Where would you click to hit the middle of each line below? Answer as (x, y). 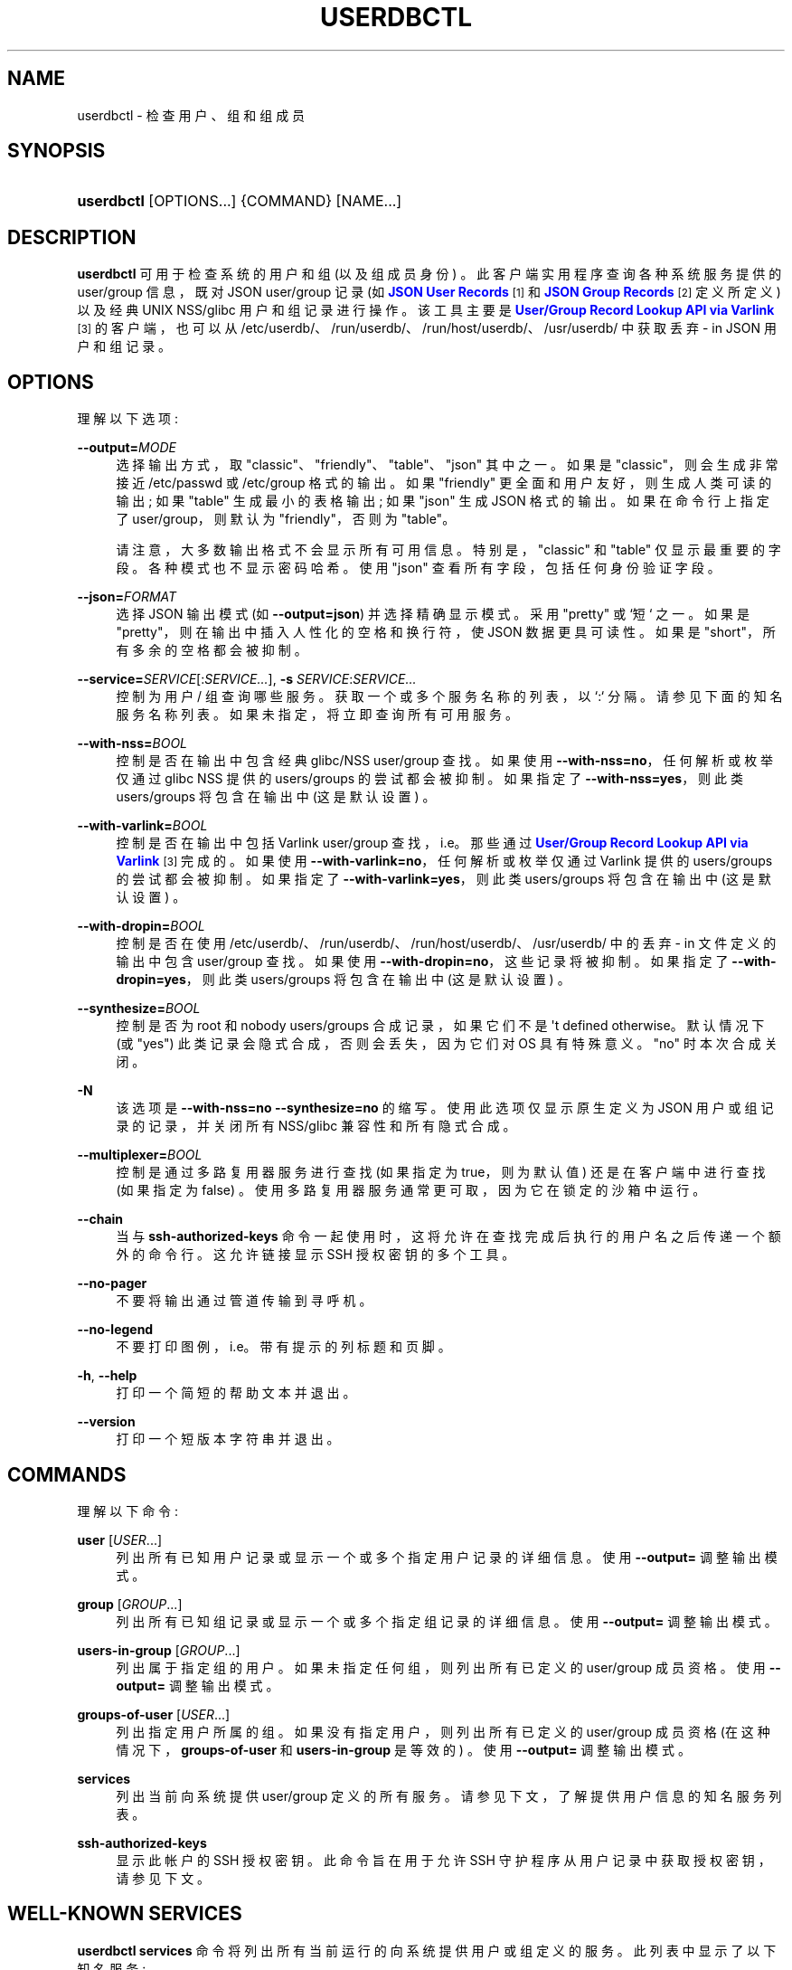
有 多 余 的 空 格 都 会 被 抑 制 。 (212, 650)
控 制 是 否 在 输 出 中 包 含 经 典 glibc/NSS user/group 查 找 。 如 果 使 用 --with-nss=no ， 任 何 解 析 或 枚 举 (445, 761)
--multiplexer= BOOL (140, 1155)
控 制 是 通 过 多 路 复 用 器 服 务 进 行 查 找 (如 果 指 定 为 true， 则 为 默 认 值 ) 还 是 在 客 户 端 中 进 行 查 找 (441, 1172)
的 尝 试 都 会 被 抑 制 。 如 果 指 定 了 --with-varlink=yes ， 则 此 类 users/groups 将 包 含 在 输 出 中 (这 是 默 (443, 879)
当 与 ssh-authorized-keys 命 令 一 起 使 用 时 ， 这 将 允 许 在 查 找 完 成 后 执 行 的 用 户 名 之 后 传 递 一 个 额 (448, 1236)
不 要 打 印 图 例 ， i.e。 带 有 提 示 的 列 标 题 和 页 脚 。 (283, 1347)
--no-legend (115, 1330)
